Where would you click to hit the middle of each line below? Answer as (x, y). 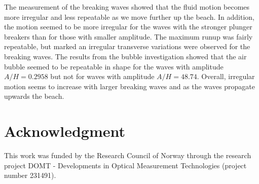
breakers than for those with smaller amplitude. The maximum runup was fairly (128, 36)
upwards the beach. (34, 96)
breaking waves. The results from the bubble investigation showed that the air (125, 56)
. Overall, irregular (226, 76)
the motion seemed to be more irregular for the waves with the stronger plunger (128, 27)
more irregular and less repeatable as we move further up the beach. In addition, (129, 16)
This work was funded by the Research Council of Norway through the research (128, 155)
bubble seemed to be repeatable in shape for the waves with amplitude (114, 66)
